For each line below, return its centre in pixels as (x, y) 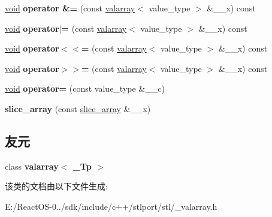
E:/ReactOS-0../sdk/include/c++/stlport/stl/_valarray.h (111, 206)
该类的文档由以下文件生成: (56, 186)
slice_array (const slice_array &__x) (78, 108)
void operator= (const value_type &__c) (85, 88)
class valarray (32, 166)
